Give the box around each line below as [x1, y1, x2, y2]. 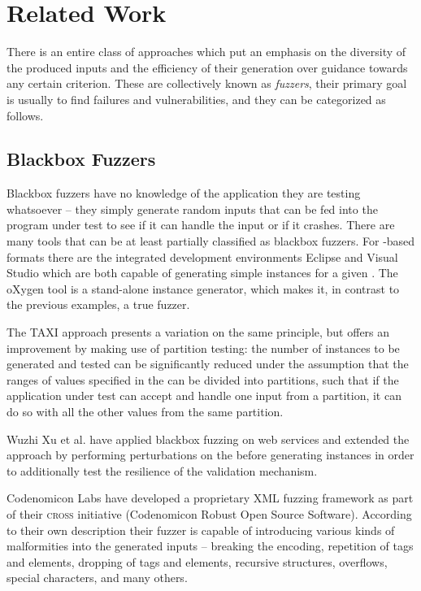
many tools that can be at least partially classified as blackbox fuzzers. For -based [7, 232, 415, 250]
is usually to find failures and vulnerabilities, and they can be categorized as [7, 90, 386, 107]
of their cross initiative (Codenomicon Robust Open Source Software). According [7, 505, 412, 522]
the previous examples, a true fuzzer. [7, 296, 190, 313]
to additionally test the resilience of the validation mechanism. [7, 462, 318, 479]
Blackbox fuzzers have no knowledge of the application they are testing [7, 185, 361, 202]
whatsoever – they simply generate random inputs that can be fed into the [7, 200, 378, 217]
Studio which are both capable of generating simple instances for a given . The [7, 264, 398, 281]
